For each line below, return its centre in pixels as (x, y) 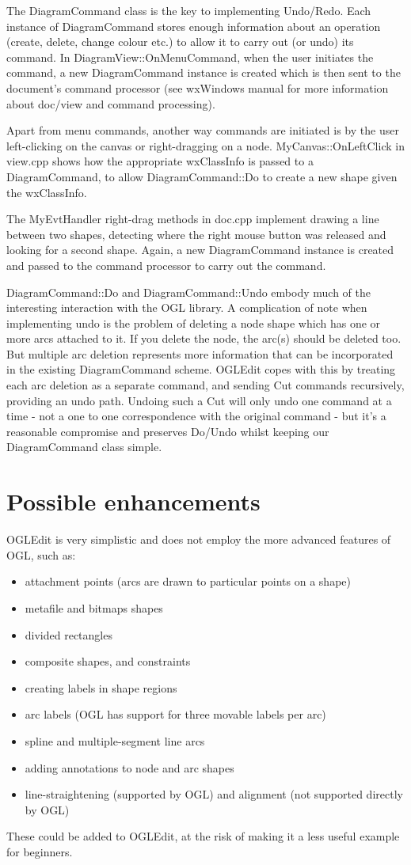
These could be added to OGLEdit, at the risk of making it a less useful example (203, 836)
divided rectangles (68, 634)
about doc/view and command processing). (111, 103)
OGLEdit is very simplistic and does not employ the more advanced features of (199, 539)
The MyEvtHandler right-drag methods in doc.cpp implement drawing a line (193, 219)
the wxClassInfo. (47, 192)
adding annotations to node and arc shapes (129, 767)
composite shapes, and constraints (108, 661)
